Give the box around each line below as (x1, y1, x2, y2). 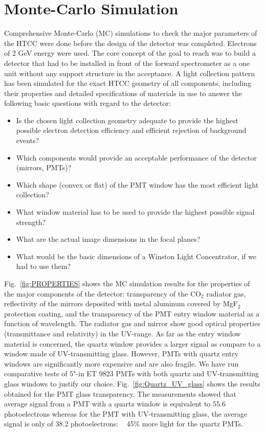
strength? (16, 216, 46, 227)
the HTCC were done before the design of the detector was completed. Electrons (4, 37, 257, 48)
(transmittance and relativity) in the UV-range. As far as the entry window (4, 328, 241, 338)
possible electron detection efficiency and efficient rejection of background (16, 125, 247, 135)
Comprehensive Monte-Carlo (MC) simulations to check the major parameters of (4, 28, 257, 38)
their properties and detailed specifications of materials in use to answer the (4, 87, 242, 98)
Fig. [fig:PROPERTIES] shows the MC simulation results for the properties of (4, 278, 250, 288)
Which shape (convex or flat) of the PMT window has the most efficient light (16, 179, 259, 190)
